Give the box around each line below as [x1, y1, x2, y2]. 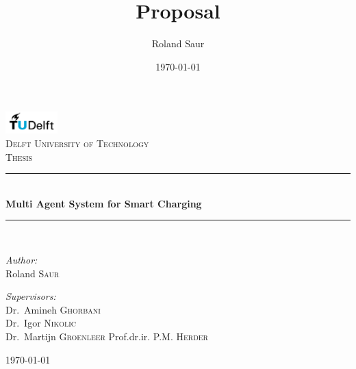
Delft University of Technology [5, 136, 149, 150]
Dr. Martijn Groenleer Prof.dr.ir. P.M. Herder [5, 329, 208, 343]
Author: [5, 252, 38, 266]
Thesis [5, 149, 33, 164]
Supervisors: [5, 289, 56, 303]
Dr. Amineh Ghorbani [5, 302, 101, 316]
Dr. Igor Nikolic [5, 316, 77, 330]
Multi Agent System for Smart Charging [5, 196, 202, 210]
